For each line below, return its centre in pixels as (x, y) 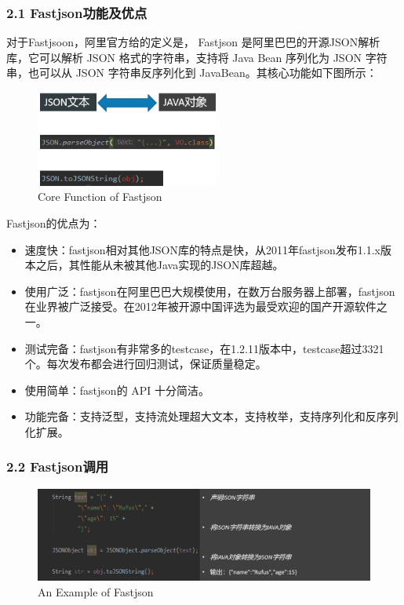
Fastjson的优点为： (54, 222)
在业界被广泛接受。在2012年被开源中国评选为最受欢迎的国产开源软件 (200, 306)
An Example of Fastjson (96, 591)
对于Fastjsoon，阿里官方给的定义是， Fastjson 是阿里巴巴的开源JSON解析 (193, 42)
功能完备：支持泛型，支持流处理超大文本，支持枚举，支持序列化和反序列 (211, 416)
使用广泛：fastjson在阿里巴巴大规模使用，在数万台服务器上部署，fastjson (210, 291)
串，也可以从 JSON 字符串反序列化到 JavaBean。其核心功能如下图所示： (192, 73)
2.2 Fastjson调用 (58, 467)
